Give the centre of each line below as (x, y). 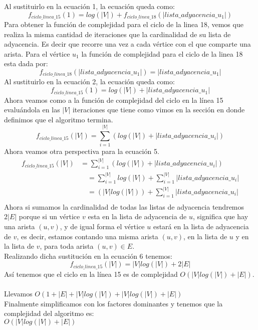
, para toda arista (67, 246)
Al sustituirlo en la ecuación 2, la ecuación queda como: (89, 81)
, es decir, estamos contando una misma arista (87, 236)
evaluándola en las (32, 110)
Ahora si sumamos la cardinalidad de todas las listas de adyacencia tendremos (124, 206)
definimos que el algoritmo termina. (59, 119)
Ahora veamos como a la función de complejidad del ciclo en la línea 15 (114, 100)
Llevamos (18, 294)
